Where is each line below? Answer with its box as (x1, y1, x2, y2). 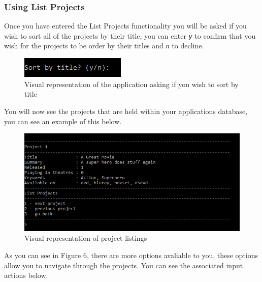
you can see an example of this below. (4, 116, 122, 126)
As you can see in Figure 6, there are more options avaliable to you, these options (4, 250, 258, 261)
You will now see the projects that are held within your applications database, (4, 105, 248, 116)
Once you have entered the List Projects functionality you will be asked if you (4, 20, 247, 31)
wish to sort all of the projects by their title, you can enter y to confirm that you (4, 30, 256, 41)
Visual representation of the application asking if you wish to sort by (24, 78, 239, 89)
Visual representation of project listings (24, 233, 147, 243)
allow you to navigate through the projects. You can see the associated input (4, 260, 243, 270)
